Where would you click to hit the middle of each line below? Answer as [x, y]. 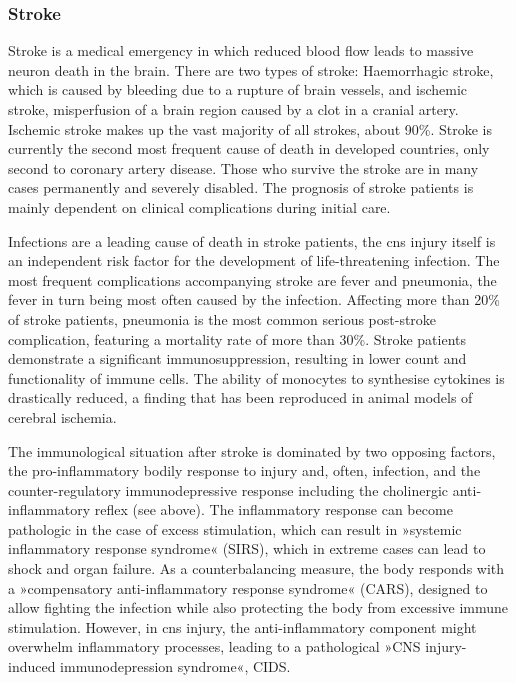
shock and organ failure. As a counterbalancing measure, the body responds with [256, 568]
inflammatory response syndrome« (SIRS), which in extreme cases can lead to [247, 548]
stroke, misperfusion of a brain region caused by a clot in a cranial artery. [233, 109]
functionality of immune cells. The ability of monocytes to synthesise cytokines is [256, 377]
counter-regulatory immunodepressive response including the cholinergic [228, 489]
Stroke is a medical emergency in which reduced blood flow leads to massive [241, 50]
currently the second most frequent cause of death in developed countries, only [249, 148]
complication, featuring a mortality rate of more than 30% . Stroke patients [237, 338]
